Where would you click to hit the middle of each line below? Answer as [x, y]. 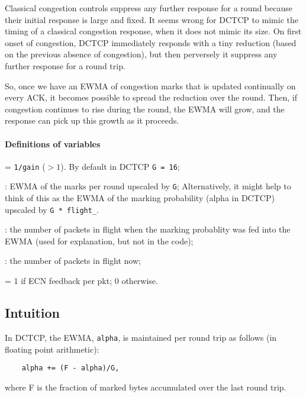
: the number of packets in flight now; [73, 261]
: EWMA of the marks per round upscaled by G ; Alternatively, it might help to [148, 186]
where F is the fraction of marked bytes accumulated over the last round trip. [146, 387]
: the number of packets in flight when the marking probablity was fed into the [148, 229]
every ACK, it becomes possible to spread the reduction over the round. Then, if [151, 97]
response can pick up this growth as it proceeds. [92, 120]
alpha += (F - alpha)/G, [70, 368]
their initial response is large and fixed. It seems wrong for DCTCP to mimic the [152, 19]
